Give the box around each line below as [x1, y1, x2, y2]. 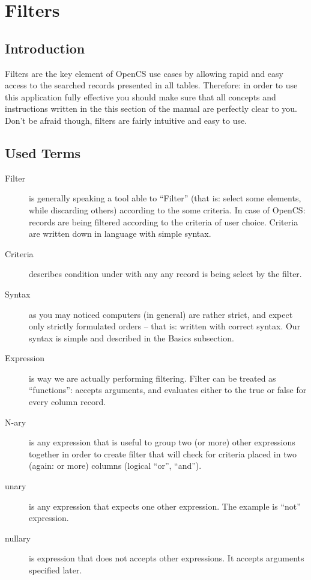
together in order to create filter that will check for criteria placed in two [29, 447, 297, 460]
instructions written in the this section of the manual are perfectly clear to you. [5, 102, 298, 115]
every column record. [29, 395, 106, 408]
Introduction [5, 38, 85, 57]
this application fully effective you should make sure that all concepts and [5, 90, 276, 103]
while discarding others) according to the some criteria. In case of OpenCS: [29, 203, 306, 216]
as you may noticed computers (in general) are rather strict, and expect [29, 308, 293, 320]
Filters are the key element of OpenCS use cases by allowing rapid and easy [5, 67, 283, 79]
